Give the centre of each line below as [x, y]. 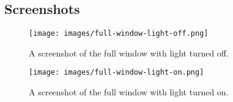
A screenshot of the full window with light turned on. [129, 92]
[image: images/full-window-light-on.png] [116, 73]
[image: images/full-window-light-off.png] [119, 34]
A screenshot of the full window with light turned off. [129, 53]
